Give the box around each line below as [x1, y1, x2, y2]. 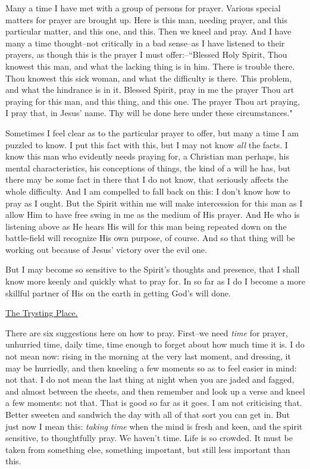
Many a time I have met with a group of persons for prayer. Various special [5, 2, 281, 14]
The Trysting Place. [5, 307, 78, 319]
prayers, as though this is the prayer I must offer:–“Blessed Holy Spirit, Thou [5, 48, 287, 61]
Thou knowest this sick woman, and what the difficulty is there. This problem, [5, 71, 292, 84]
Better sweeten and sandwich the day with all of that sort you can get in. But [5, 408, 290, 420]
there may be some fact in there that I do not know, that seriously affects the [5, 173, 289, 186]
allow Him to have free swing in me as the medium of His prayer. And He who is [5, 208, 300, 221]
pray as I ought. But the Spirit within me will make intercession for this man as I [5, 196, 303, 209]
